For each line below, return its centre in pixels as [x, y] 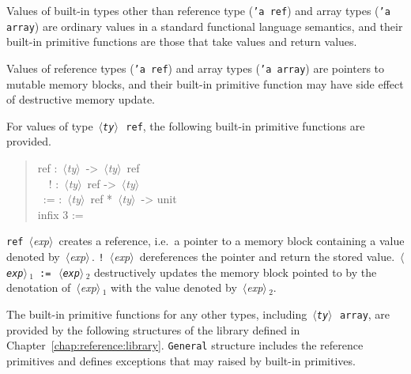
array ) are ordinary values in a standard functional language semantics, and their [205, 26]
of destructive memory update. [81, 99]
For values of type [50, 125]
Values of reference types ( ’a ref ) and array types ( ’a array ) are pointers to [196, 68]
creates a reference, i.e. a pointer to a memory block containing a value [232, 241]
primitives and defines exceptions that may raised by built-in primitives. [181, 360]
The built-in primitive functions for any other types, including [157, 314]
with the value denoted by [173, 287]
